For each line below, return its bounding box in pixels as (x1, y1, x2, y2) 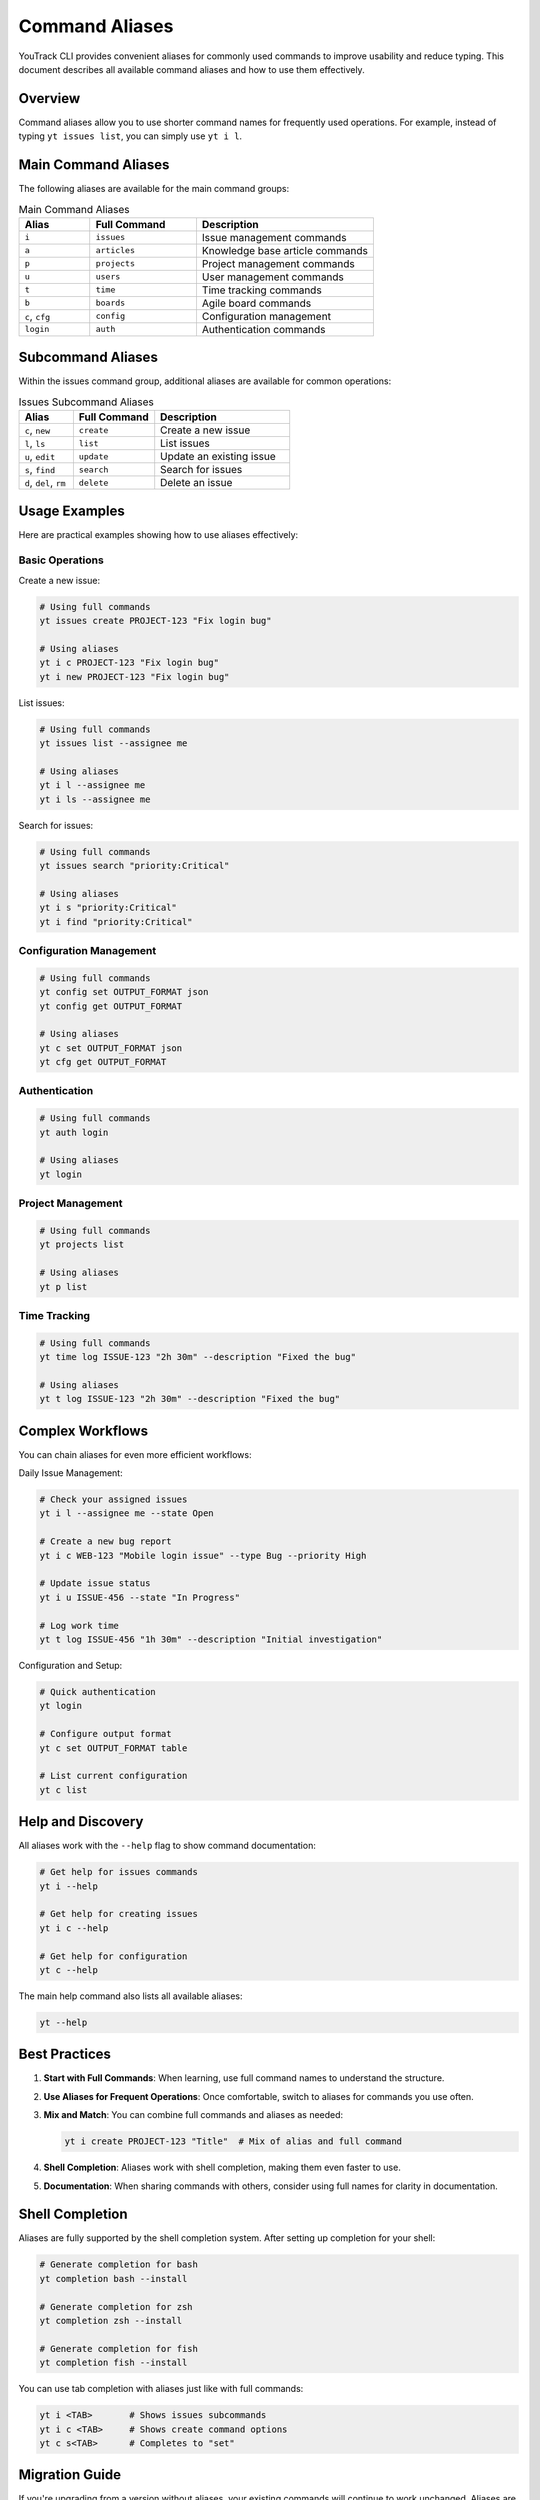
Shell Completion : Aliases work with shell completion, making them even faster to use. (43, 2161, 402, 2174)
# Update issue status (39, 1578, 151, 1589)
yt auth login (39, 1126, 109, 1138)
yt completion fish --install (39, 2357, 188, 2369)
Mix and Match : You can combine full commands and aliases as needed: (43, 2109, 344, 2121)
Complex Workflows (18, 1422, 149, 1439)
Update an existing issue (160, 450, 277, 464)
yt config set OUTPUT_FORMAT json (39, 986, 209, 998)
